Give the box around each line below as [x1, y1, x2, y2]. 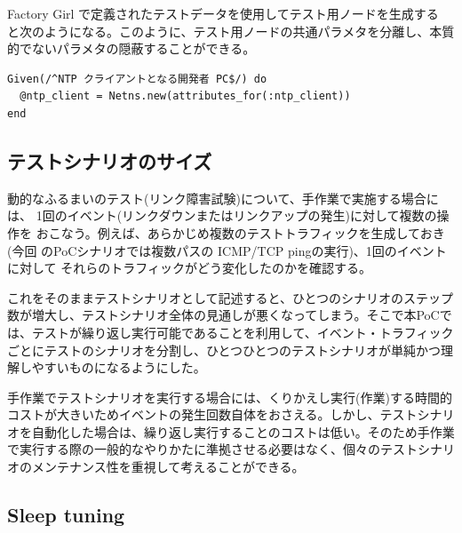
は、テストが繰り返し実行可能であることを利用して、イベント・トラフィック [7, 322, 454, 341]
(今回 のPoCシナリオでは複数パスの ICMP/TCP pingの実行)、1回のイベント [7, 241, 447, 259]
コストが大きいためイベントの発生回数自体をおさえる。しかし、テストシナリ [7, 405, 455, 424]
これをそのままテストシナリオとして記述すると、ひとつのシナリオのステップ [7, 288, 454, 306]
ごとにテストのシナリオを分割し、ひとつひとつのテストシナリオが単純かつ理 [7, 340, 454, 359]
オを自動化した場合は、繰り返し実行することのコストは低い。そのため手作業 [7, 422, 455, 441]
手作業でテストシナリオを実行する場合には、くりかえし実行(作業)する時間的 [7, 387, 452, 406]
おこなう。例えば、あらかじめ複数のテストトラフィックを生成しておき [36, 223, 445, 242]
